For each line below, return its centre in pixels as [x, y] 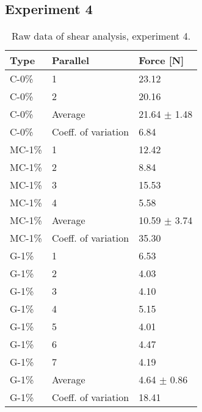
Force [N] [161, 60]
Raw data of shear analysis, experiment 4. [101, 36]
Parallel [70, 60]
